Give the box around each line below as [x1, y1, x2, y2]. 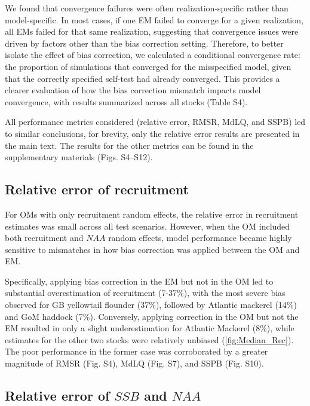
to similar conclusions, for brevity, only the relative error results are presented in [5, 127, 300, 139]
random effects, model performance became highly [108, 231, 292, 244]
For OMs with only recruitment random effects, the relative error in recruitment [5, 207, 299, 220]
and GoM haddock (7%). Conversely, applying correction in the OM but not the [5, 310, 299, 322]
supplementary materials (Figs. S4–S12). [5, 151, 153, 163]
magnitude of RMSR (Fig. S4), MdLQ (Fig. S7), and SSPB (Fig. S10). [5, 357, 264, 370]
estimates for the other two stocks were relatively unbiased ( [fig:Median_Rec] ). [5, 333, 294, 346]
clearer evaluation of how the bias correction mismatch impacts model [5, 84, 261, 96]
